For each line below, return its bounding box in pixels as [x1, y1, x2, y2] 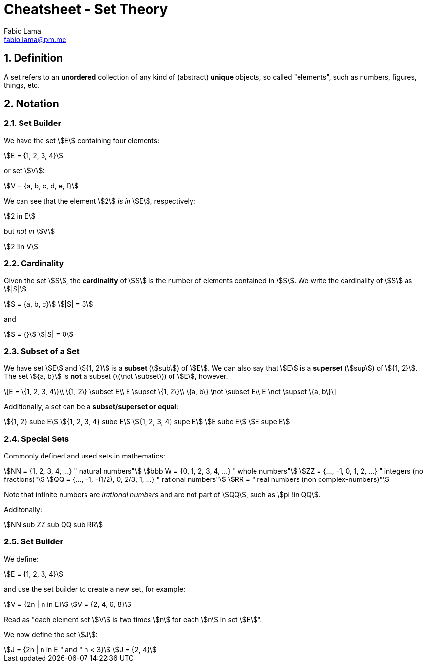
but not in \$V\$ [4, 227, 55, 235]
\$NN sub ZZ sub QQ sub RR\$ [4, 520, 103, 529]
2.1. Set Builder [4, 118, 62, 128]
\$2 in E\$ [4, 211, 36, 220]
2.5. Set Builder [4, 537, 64, 547]
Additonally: [4, 505, 42, 514]
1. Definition [4, 52, 63, 64]
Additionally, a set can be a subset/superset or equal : [4, 402, 178, 411]
